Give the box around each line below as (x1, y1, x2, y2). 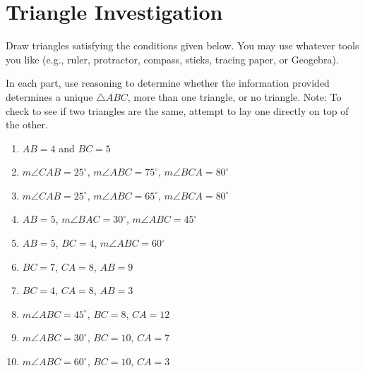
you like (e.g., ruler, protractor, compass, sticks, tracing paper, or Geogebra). (6, 51, 339, 66)
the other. (6, 117, 48, 132)
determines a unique (6, 89, 93, 104)
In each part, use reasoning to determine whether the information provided (6, 75, 330, 90)
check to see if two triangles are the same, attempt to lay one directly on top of (6, 103, 349, 118)
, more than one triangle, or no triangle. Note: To (127, 89, 342, 104)
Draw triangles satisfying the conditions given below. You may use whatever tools (6, 38, 359, 53)
